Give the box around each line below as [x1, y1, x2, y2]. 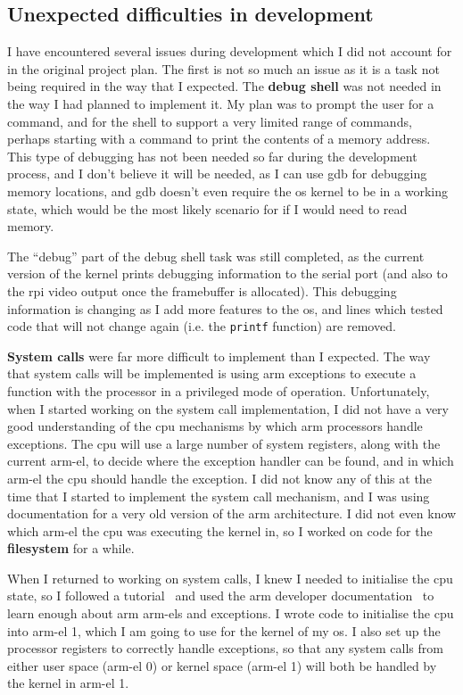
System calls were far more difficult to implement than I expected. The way [7, 346, 431, 365]
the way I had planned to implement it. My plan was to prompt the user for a [7, 94, 434, 112]
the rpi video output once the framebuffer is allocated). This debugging [7, 281, 397, 300]
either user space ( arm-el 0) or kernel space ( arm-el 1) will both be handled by [7, 656, 437, 674]
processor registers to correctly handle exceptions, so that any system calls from [7, 639, 443, 658]
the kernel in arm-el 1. [7, 674, 129, 692]
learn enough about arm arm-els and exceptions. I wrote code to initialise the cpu [7, 604, 454, 623]
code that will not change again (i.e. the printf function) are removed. [7, 317, 396, 335]
